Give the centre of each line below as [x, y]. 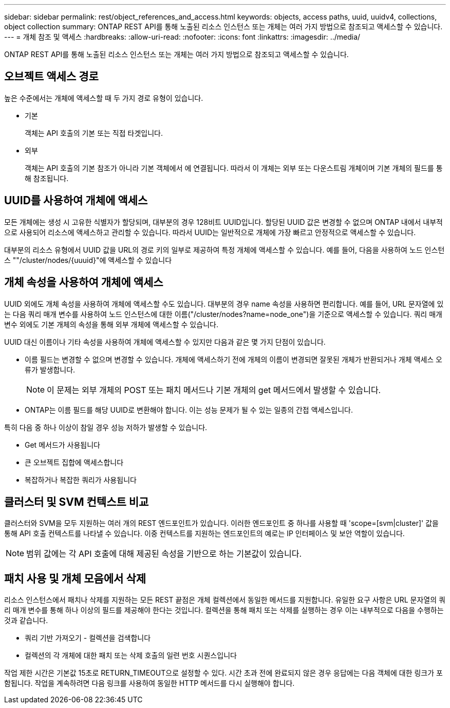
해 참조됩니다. [47, 178]
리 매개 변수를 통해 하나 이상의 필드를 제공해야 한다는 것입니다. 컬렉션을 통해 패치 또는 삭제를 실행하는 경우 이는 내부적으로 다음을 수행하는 [224, 610]
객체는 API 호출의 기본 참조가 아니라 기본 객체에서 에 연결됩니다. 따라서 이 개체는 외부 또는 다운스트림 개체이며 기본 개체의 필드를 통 [234, 168]
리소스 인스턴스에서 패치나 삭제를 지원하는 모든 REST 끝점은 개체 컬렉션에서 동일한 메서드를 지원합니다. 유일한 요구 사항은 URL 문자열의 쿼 [225, 600]
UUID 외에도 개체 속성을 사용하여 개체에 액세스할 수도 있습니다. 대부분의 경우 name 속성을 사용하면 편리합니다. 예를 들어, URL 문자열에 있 [224, 304]
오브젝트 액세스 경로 [51, 77]
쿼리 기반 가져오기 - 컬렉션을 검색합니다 [88, 638]
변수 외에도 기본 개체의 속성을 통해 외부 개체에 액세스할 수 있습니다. [111, 324]
